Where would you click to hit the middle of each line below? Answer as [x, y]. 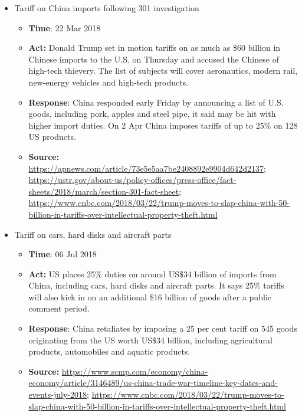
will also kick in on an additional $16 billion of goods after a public [150, 297]
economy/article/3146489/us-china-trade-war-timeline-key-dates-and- [153, 383]
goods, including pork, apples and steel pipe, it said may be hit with [152, 114]
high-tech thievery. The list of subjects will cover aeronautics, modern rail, [163, 71]
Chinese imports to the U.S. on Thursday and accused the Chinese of [154, 59]
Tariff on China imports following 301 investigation [107, 8]
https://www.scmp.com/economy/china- [135, 371]
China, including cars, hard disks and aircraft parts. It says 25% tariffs [156, 285]
